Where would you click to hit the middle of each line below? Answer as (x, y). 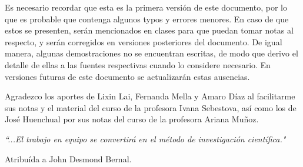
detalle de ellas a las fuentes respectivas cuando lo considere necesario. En (138, 64)
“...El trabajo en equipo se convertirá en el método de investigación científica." (145, 138)
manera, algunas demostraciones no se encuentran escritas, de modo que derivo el (151, 53)
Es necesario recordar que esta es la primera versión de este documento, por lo (146, 7)
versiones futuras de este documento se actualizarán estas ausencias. (127, 76)
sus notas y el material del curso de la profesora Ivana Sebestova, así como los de (151, 107)
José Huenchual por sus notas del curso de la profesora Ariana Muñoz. (132, 119)
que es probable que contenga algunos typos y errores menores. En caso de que (147, 19)
